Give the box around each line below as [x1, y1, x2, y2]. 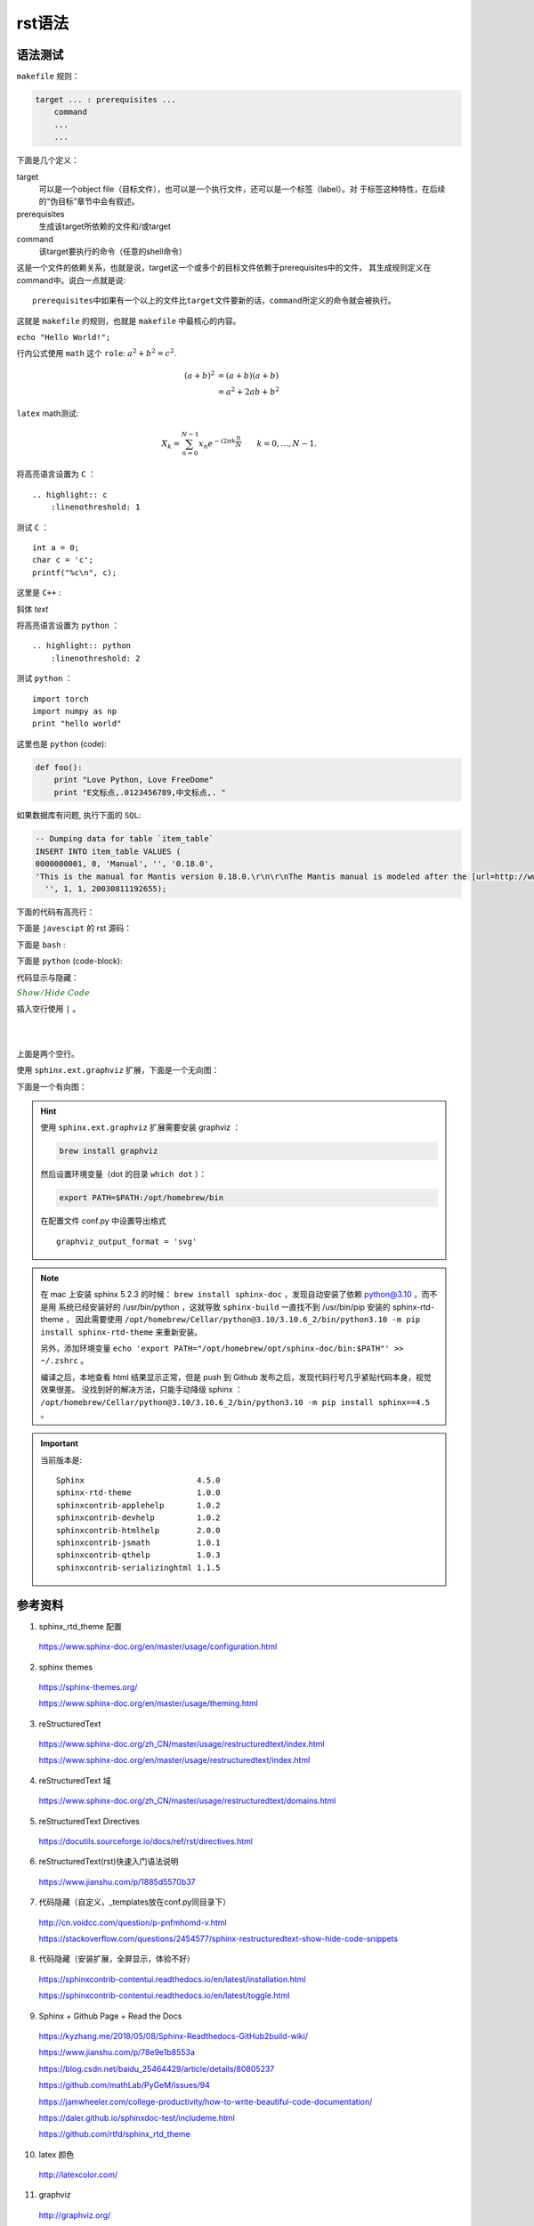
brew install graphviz [59, 1146, 158, 1157]
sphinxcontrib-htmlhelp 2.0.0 [56, 1525, 222, 1535]
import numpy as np [32, 706, 117, 716]
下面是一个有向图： [16, 1081, 87, 1092]
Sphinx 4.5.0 [56, 1475, 222, 1486]
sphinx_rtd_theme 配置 [38, 1621, 122, 1631]
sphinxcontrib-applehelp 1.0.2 [56, 1500, 222, 1510]
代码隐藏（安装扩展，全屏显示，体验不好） [38, 1954, 195, 1964]
